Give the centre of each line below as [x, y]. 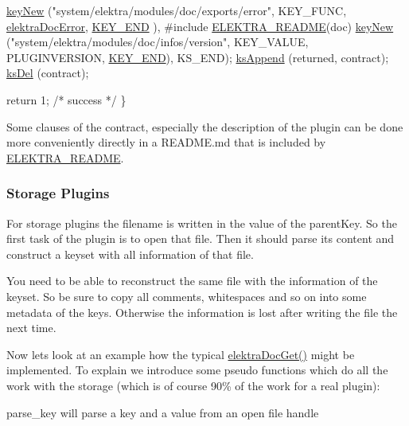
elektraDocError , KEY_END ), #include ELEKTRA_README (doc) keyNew [200, 26]
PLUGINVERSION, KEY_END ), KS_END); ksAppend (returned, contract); [198, 57]
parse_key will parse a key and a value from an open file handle [163, 412]
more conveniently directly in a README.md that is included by [166, 142]
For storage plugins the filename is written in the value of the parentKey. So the [202, 223]
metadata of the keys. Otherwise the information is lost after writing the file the [202, 312]
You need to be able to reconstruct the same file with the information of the [192, 281]
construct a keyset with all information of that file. [130, 254]
